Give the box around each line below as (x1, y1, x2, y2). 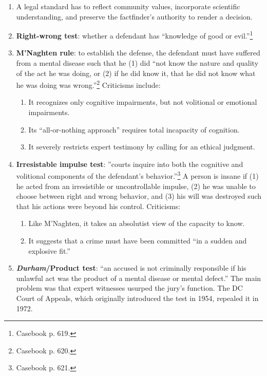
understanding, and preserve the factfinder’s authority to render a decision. (16, 11, 253, 22)
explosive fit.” (28, 245, 70, 256)
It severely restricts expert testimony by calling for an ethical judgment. (28, 141, 255, 152)
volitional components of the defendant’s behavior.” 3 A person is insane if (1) (16, 169, 259, 181)
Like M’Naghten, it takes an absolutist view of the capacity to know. (28, 218, 245, 229)
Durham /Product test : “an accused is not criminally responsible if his (16, 262, 246, 273)
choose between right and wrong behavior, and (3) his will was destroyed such (16, 191, 262, 201)
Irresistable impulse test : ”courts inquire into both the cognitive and (16, 158, 243, 169)
